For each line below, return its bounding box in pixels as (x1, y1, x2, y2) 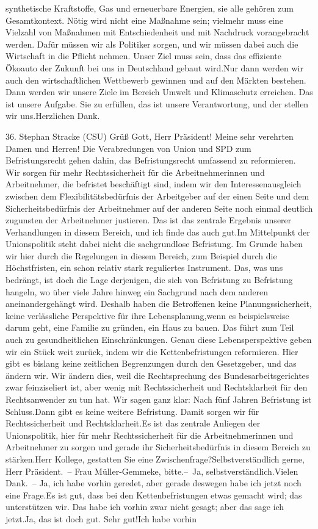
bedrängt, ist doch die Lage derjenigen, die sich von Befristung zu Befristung (5, 273, 293, 286)
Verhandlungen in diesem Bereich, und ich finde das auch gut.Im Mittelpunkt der (5, 225, 310, 238)
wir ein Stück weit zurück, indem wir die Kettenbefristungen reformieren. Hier (5, 345, 298, 358)
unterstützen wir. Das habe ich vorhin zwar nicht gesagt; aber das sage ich (5, 500, 284, 513)
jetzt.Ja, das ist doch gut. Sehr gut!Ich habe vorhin (5, 512, 197, 525)
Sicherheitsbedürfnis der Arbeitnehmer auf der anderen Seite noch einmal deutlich (5, 201, 313, 214)
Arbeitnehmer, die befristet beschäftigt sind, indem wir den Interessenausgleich (5, 178, 302, 190)
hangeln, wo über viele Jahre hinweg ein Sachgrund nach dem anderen (5, 285, 269, 298)
